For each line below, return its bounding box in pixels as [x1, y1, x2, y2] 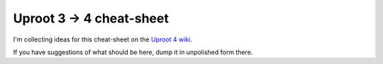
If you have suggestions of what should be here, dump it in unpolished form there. [13, 48, 253, 56]
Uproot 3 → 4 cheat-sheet [13, 11, 170, 26]
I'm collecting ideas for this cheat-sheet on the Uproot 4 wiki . [13, 35, 193, 44]
